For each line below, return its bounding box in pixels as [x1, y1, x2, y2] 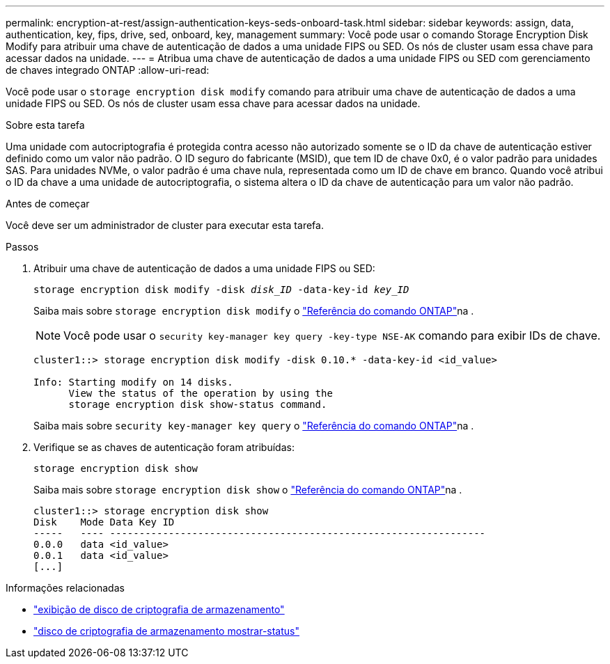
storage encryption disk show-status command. [68, 399, 327, 410]
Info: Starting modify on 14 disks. [33, 377, 233, 388]
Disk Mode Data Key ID [33, 516, 175, 528]
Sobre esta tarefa [6, 119, 85, 131]
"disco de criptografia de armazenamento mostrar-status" [33, 625, 299, 637]
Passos [6, 241, 39, 253]
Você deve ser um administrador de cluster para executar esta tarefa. [6, 219, 324, 231]
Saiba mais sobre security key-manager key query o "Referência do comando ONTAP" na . [33, 420, 474, 432]
